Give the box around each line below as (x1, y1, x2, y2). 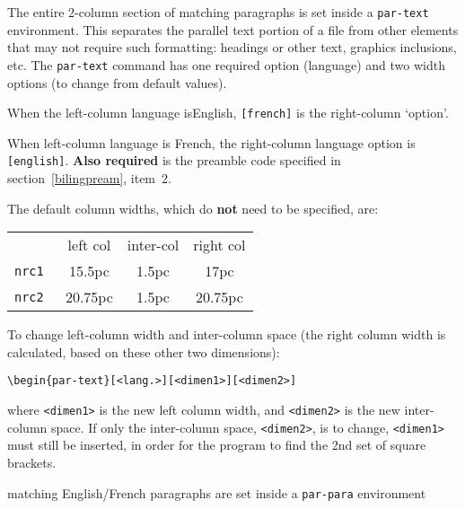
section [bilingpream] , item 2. (7, 169, 171, 187)
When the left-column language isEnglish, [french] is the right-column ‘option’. (7, 103, 449, 122)
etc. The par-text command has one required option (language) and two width (7, 55, 445, 74)
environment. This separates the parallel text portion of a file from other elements (7, 20, 459, 39)
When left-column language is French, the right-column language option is (7, 133, 416, 152)
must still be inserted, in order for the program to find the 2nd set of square (7, 435, 426, 454)
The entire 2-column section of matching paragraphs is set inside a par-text (7, 3, 429, 21)
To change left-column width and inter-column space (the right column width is (7, 325, 446, 344)
